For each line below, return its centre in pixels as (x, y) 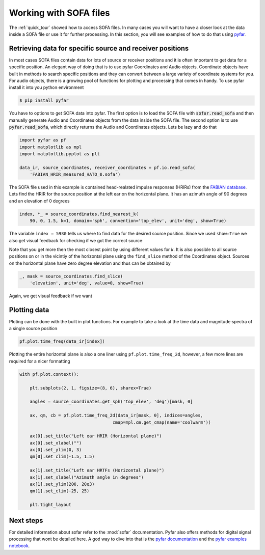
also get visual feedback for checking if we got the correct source (76, 240)
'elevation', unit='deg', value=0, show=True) (87, 283)
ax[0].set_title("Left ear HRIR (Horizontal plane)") (96, 436)
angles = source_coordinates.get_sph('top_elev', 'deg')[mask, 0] (111, 402)
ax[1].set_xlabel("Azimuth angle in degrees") (87, 477)
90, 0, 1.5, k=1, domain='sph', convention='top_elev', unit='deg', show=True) (128, 221)
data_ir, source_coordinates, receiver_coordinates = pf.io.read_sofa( (107, 167)
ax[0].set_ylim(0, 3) (56, 450)
